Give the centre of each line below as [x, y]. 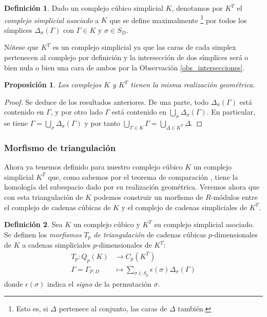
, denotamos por [197, 8]
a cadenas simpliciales [56, 245]
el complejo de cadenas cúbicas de [58, 207]
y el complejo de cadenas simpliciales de [184, 207]
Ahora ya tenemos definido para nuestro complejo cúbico [93, 167]
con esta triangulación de [44, 197]
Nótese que [21, 47]
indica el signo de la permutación [99, 283]
